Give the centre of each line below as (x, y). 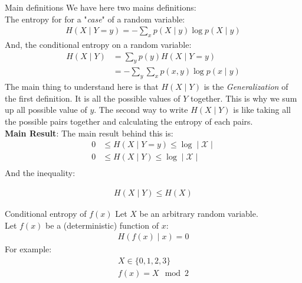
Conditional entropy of (46, 213)
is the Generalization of (246, 87)
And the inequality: (40, 173)
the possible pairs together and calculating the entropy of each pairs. (129, 121)
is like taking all (262, 110)
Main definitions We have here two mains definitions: (101, 7)
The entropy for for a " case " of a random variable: (95, 19)
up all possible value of (46, 110)
